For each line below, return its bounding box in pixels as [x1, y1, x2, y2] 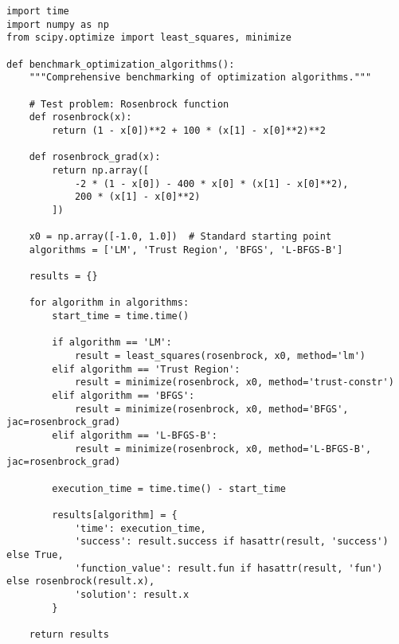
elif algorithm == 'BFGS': [52, 390, 195, 402]
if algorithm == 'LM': [52, 337, 172, 349]
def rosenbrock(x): [29, 111, 132, 123]
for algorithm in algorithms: [29, 297, 190, 309]
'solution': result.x [74, 588, 190, 600]
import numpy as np [6, 18, 109, 30]
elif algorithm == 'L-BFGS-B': [52, 430, 217, 441]
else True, [6, 548, 64, 560]
